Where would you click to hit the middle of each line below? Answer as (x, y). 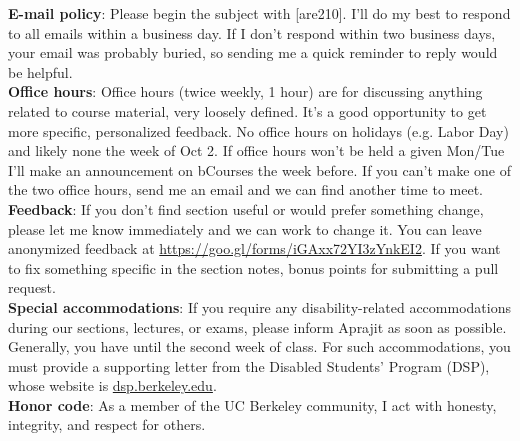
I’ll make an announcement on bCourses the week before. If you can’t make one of (260, 169)
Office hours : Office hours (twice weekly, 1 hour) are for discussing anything (245, 91)
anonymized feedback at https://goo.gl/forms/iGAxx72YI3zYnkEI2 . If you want (254, 248)
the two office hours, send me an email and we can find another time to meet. (245, 189)
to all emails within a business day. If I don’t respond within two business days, (252, 32)
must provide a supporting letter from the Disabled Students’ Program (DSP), (249, 365)
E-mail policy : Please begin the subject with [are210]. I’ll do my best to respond (259, 13)
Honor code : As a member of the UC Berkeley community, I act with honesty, (252, 404)
